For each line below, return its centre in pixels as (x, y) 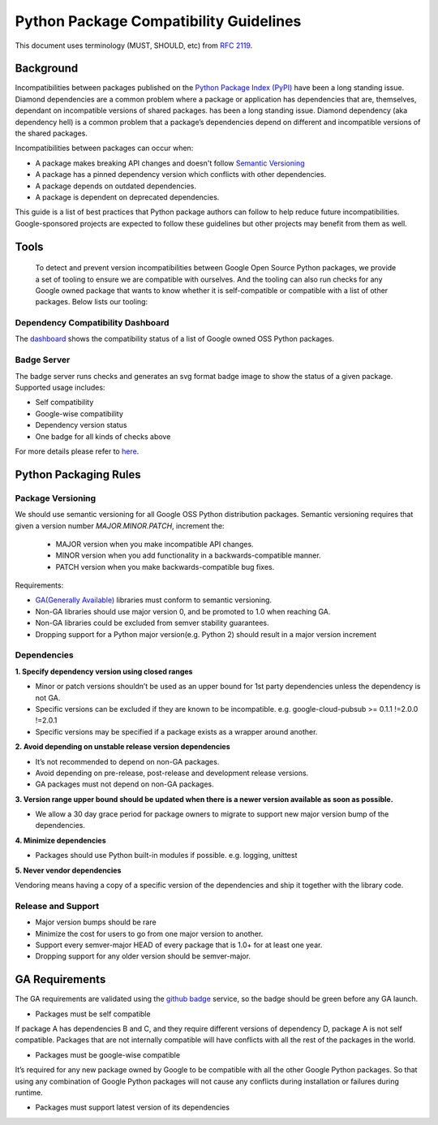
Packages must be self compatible (93, 1014)
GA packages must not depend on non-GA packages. (125, 784)
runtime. (29, 1093)
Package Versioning (56, 498)
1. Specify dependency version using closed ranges (104, 671)
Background (47, 69)
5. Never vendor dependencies (68, 870)
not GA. (48, 697)
